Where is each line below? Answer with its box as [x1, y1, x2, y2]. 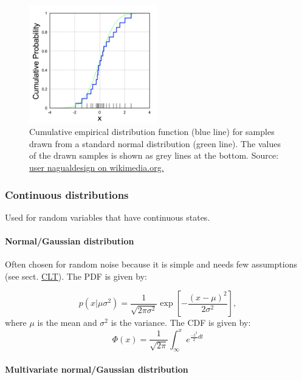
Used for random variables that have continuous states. [5, 210, 210, 223]
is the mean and [37, 316, 97, 329]
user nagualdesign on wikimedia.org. [29, 161, 164, 174]
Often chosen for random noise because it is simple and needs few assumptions [5, 258, 298, 271]
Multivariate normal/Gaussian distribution [5, 362, 188, 375]
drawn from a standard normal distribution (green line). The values [29, 137, 281, 150]
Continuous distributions [5, 187, 129, 202]
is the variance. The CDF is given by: [111, 316, 251, 329]
